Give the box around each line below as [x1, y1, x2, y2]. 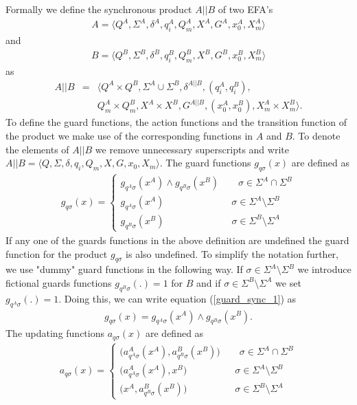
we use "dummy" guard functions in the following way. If [5, 262, 243, 276]
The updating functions [5, 326, 105, 340]
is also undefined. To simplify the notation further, [126, 246, 338, 261]
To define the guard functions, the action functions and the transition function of [5, 115, 347, 129]
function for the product [5, 246, 108, 261]
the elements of [5, 142, 69, 156]
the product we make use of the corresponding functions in [5, 128, 253, 142]
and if [196, 275, 221, 289]
